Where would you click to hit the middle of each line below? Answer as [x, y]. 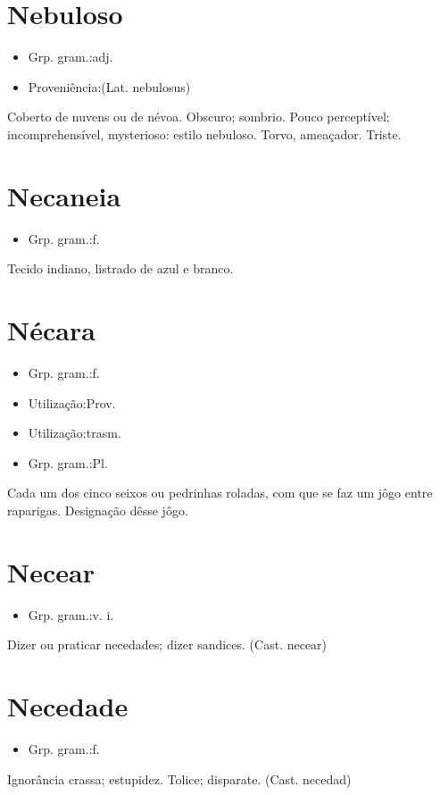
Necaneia [64, 195]
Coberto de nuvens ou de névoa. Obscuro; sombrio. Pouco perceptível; [199, 117]
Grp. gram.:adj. [71, 57]
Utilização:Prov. [72, 402]
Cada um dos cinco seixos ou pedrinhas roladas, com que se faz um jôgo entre [220, 493]
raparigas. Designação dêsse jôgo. [98, 510]
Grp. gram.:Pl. [68, 462]
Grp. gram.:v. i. [71, 614]
